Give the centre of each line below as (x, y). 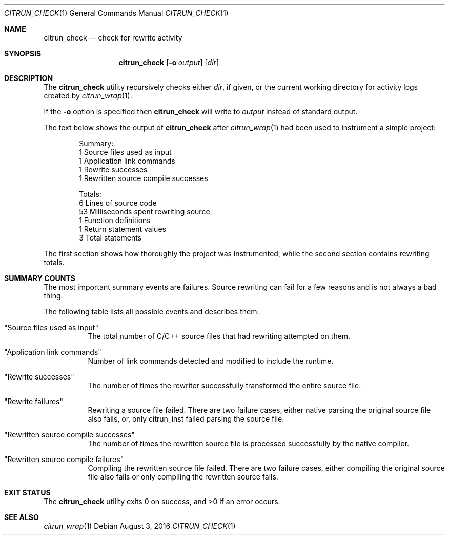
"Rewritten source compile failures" (64, 459)
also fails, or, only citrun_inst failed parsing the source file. (186, 419)
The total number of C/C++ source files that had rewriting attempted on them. (219, 336)
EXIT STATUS (27, 493)
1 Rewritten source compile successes (144, 178)
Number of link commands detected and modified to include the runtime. (211, 361)
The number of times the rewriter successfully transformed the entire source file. (224, 385)
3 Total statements (110, 238)
